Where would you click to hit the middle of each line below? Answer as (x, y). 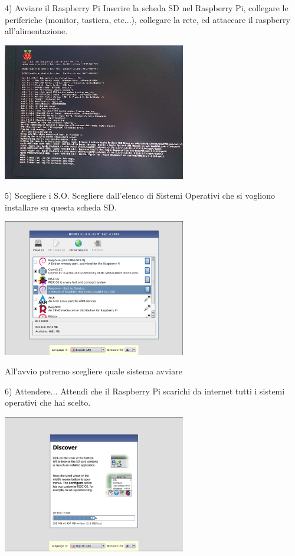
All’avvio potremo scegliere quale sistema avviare (94, 371)
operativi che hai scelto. (48, 402)
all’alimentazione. (36, 31)
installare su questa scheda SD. (61, 207)
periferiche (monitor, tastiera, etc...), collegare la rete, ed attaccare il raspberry (147, 19)
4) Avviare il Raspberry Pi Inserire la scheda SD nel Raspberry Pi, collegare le (147, 8)
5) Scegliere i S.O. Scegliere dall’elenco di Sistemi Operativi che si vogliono (140, 195)
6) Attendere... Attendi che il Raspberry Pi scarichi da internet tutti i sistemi (145, 391)
